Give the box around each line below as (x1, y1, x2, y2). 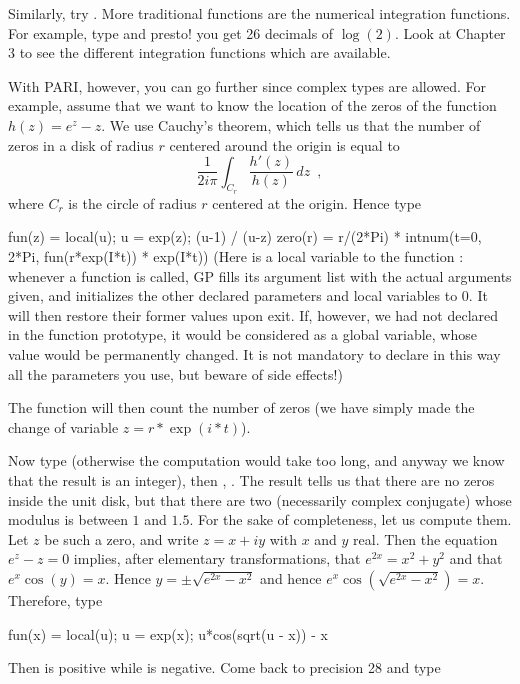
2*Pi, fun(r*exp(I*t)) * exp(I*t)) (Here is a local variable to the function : (8, 246, 464, 267)
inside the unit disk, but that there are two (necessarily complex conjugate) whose (8, 489, 512, 510)
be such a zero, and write (44, 528, 199, 549)
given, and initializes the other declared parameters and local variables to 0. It (8, 285, 488, 306)
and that (449, 548, 503, 569)
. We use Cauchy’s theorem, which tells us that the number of (101, 114, 481, 135)
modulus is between (8, 509, 128, 530)
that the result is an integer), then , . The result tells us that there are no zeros (8, 469, 495, 490)
